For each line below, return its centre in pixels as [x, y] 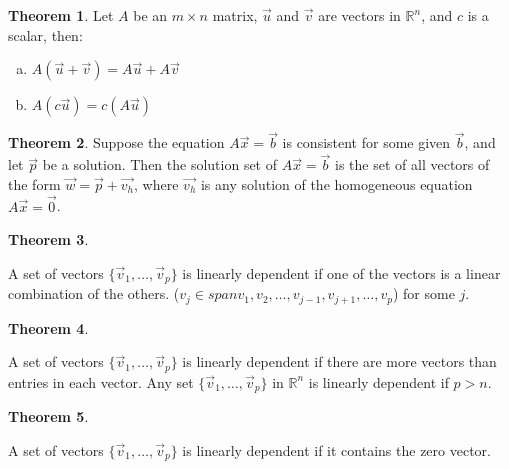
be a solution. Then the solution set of [160, 164]
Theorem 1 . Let [61, 15]
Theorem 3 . [48, 239]
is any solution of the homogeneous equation [336, 183]
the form [34, 183]
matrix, [235, 15]
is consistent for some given [366, 142]
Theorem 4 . [48, 327]
